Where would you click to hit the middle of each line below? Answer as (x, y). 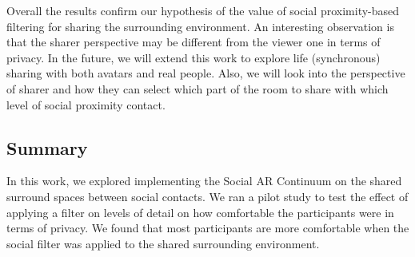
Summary (47, 147)
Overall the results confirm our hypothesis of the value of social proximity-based (203, 10)
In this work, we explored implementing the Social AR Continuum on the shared (204, 181)
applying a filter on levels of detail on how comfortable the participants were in (200, 212)
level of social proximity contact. (86, 104)
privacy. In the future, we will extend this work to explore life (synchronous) (194, 57)
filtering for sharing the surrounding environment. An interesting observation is (200, 26)
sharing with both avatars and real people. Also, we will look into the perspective (206, 73)
